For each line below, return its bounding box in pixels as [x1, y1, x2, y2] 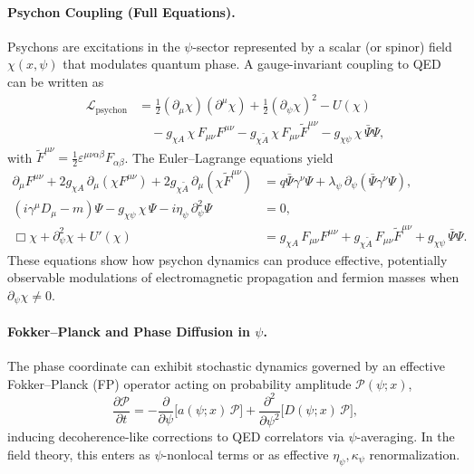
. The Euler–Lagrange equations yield [124, 147, 334, 166]
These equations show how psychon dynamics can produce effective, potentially [7, 250, 448, 269]
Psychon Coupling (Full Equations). [7, 2, 236, 21]
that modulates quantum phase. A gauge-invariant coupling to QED [63, 54, 441, 73]
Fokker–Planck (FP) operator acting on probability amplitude [7, 374, 352, 393]
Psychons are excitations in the [7, 36, 180, 55]
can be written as [7, 71, 104, 90]
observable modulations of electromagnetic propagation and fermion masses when [7, 268, 459, 287]
